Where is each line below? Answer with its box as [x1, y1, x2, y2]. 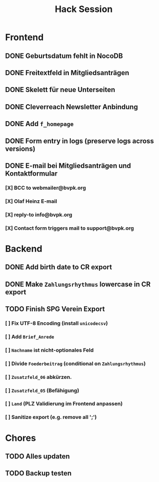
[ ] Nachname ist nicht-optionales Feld [5, 346, 94, 353]
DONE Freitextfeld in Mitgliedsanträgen [5, 69, 130, 77]
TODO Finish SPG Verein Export [5, 304, 105, 313]
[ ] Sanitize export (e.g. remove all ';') [5, 414, 97, 421]
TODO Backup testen [5, 469, 72, 477]
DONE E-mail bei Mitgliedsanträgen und [5, 161, 131, 170]
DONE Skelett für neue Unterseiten [5, 86, 116, 94]
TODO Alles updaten [5, 452, 70, 460]
